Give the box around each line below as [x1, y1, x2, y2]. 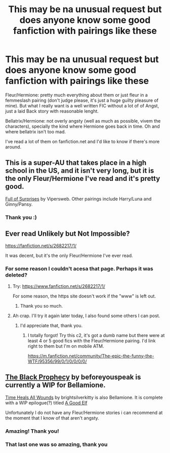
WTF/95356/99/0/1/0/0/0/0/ [27, 358, 87, 364]
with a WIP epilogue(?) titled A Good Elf [5, 399, 88, 406]
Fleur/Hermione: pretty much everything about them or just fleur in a [5, 92, 148, 98]
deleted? [5, 272, 28, 279]
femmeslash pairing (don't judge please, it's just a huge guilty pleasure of [5, 97, 159, 103]
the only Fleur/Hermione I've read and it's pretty [5, 174, 160, 183]
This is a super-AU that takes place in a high [5, 159, 147, 167]
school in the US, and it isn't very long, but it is [5, 166, 154, 175]
